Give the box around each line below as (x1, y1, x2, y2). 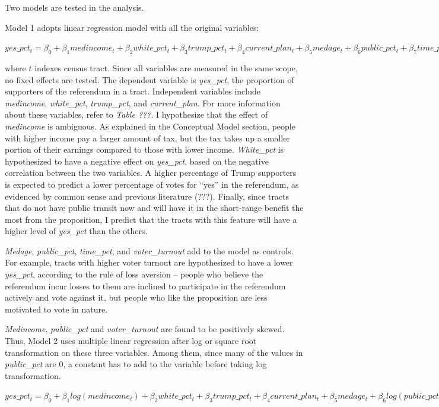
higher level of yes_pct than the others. (5, 225, 148, 237)
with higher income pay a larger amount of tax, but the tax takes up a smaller (5, 131, 290, 144)
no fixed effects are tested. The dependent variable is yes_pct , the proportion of (5, 73, 294, 86)
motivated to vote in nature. (5, 302, 108, 315)
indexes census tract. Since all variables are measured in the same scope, (34, 61, 298, 74)
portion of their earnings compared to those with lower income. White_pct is (5, 143, 284, 156)
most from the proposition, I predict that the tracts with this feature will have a (5, 213, 297, 225)
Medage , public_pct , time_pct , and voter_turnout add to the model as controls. (5, 244, 294, 257)
